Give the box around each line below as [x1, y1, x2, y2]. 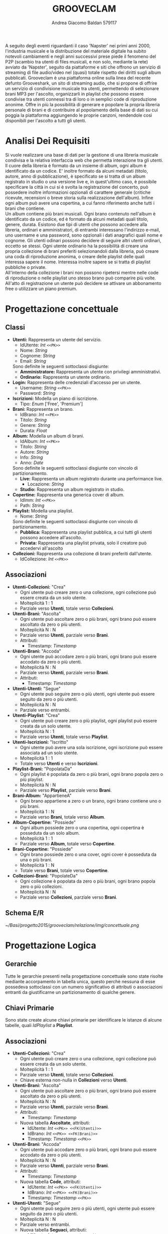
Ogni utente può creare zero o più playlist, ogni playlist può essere [20, 717, 157, 723]
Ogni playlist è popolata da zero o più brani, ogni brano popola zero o [20, 771, 163, 777]
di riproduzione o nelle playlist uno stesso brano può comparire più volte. [5, 275, 156, 281]
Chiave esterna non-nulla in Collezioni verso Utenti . [20, 1077, 128, 1083]
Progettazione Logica [5, 939, 96, 951]
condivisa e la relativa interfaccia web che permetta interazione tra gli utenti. [5, 157, 163, 163]
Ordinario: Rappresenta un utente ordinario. [20, 374, 111, 380]
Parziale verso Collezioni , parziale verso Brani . [20, 894, 117, 900]
